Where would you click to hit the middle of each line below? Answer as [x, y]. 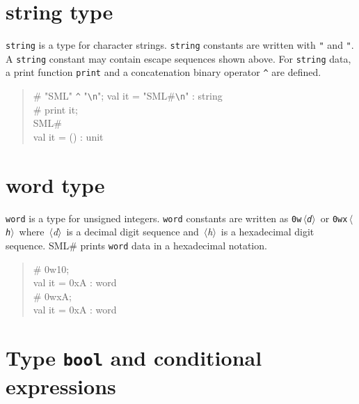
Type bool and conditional [134, 358]
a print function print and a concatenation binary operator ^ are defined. [163, 72]
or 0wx [334, 218]
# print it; [56, 109]
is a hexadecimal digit [268, 232]
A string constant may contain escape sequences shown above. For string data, [178, 58]
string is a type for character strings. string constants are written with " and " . [180, 45]
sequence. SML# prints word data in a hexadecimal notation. [136, 245]
